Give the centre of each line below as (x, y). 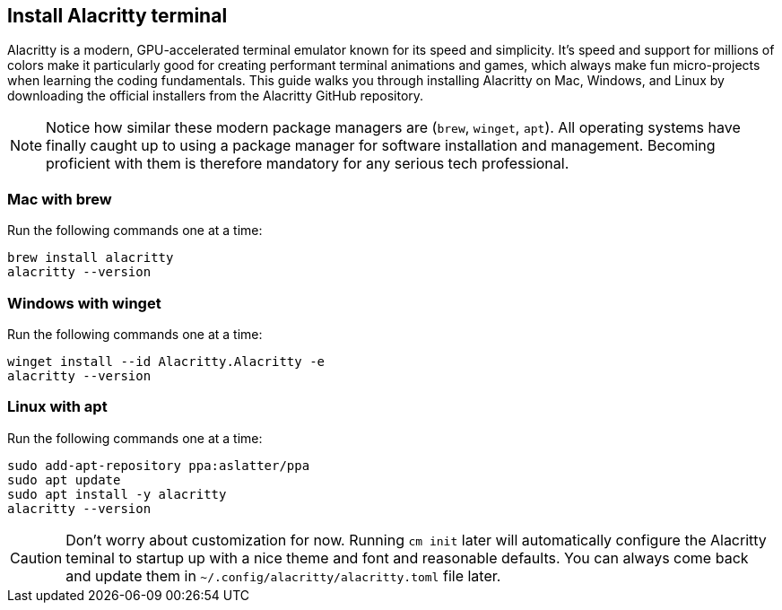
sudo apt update (64, 479)
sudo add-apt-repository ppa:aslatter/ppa (159, 465)
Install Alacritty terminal (117, 16)
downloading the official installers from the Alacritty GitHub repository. (216, 96)
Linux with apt (57, 407)
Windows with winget (84, 303)
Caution (36, 558)
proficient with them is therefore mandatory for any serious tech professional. (308, 164)
